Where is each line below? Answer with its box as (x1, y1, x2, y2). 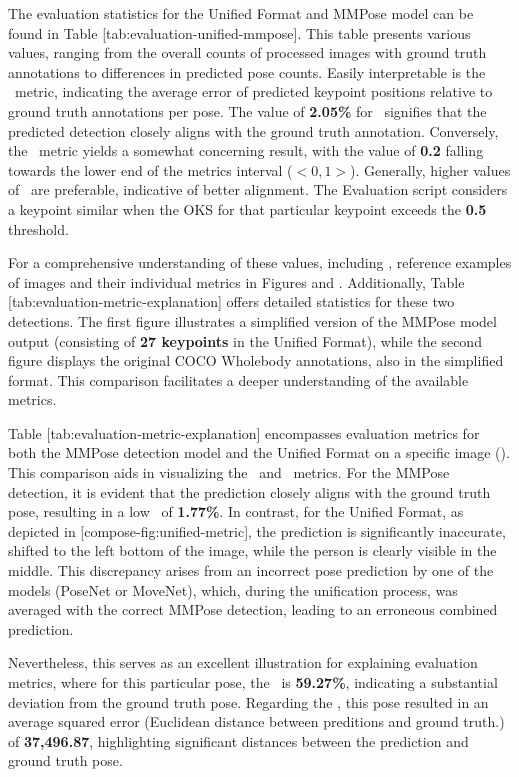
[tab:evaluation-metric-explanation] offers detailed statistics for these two (8, 291, 455, 312)
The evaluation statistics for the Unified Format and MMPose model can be (8, 3, 474, 23)
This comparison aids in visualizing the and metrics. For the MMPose (8, 462, 450, 483)
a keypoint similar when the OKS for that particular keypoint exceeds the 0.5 (8, 198, 487, 219)
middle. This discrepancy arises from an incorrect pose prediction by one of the (8, 560, 494, 581)
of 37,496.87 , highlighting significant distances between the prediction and (8, 730, 469, 751)
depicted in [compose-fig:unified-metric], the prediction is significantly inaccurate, (8, 520, 506, 541)
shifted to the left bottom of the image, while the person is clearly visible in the (8, 540, 497, 561)
